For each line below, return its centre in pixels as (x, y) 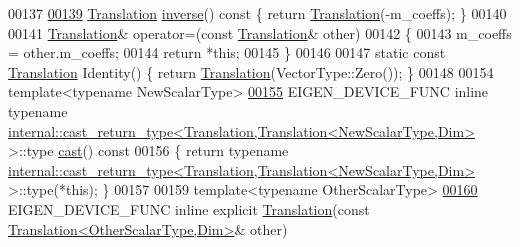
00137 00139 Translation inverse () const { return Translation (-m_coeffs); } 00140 (257, 13)
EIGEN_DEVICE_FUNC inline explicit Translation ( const (189, 208)
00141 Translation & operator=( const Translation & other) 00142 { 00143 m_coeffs (260, 32)
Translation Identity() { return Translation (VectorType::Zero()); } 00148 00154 (251, 71)
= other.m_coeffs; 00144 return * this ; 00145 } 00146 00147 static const (227, 52)
